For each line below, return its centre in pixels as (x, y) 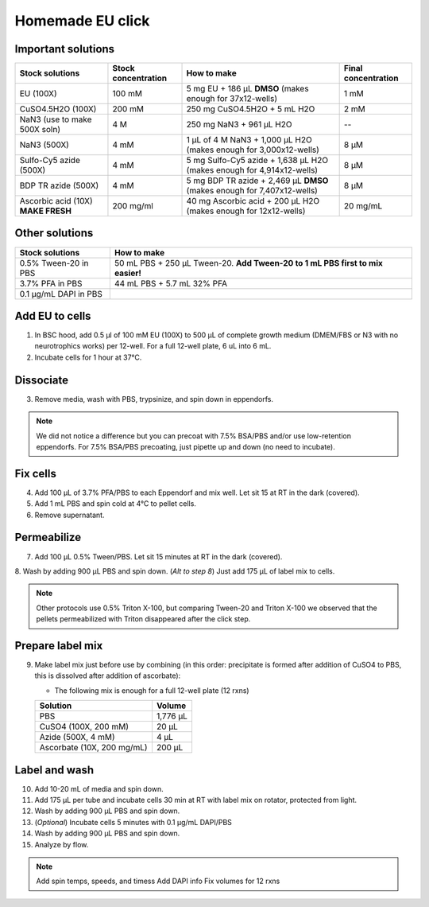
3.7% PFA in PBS (51, 283)
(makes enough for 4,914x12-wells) (252, 170)
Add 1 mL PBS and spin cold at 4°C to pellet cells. (115, 504)
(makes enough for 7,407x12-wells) (252, 191)
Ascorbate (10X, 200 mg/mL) (93, 748)
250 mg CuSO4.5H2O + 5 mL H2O (251, 109)
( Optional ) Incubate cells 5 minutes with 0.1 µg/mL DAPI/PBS (133, 822)
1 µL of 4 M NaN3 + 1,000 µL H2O (249, 140)
